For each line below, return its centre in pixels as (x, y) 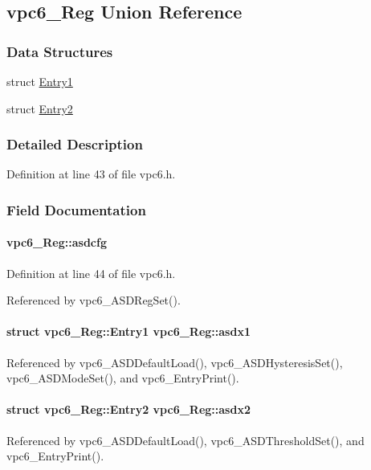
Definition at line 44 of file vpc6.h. (91, 273)
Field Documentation (76, 209)
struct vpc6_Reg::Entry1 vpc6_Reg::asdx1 (128, 331)
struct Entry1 (40, 81)
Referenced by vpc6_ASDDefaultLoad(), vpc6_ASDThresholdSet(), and (185, 440)
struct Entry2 (40, 108)
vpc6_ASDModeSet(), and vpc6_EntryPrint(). (123, 378)
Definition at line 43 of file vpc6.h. (91, 174)
